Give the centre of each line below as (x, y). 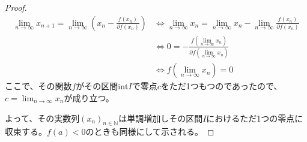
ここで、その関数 (38, 86)
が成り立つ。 (89, 97)
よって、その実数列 (42, 118)
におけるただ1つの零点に (255, 118)
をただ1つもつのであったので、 (221, 86)
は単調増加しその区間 (161, 118)
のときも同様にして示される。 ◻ (150, 132)
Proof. (16, 7)
